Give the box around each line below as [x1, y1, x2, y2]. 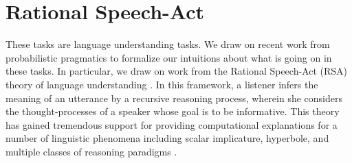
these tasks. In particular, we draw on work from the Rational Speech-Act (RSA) [5, 64, 348, 78]
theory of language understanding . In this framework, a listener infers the [5, 77, 318, 91]
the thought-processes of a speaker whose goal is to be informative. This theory [5, 104, 340, 118]
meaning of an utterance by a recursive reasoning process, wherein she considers [5, 90, 342, 105]
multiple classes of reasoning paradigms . [5, 144, 177, 158]
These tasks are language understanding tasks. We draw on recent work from [5, 37, 330, 51]
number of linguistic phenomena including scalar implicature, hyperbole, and [5, 131, 329, 145]
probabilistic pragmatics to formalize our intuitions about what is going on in [5, 50, 332, 64]
